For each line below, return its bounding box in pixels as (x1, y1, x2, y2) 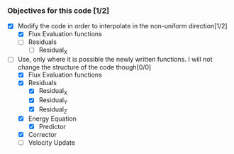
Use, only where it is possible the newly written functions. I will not (17, 55, 213, 64)
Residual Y (38, 96, 68, 106)
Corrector (28, 130, 57, 138)
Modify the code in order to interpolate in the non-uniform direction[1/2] (17, 22, 228, 31)
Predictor (38, 122, 66, 131)
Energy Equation (28, 114, 77, 123)
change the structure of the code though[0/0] (17, 63, 152, 72)
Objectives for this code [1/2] (7, 6, 110, 16)
